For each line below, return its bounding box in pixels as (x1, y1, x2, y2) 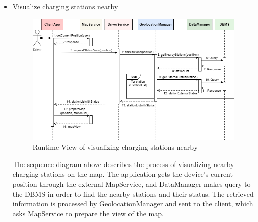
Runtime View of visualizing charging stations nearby (32, 142, 198, 152)
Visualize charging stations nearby (12, 1, 118, 11)
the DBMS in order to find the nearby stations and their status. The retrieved (12, 188, 254, 199)
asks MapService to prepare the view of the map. (12, 208, 164, 218)
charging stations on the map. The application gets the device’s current (12, 169, 233, 179)
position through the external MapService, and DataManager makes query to (12, 179, 251, 189)
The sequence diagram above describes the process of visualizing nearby (12, 158, 234, 169)
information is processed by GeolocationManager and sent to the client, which (12, 198, 253, 209)
